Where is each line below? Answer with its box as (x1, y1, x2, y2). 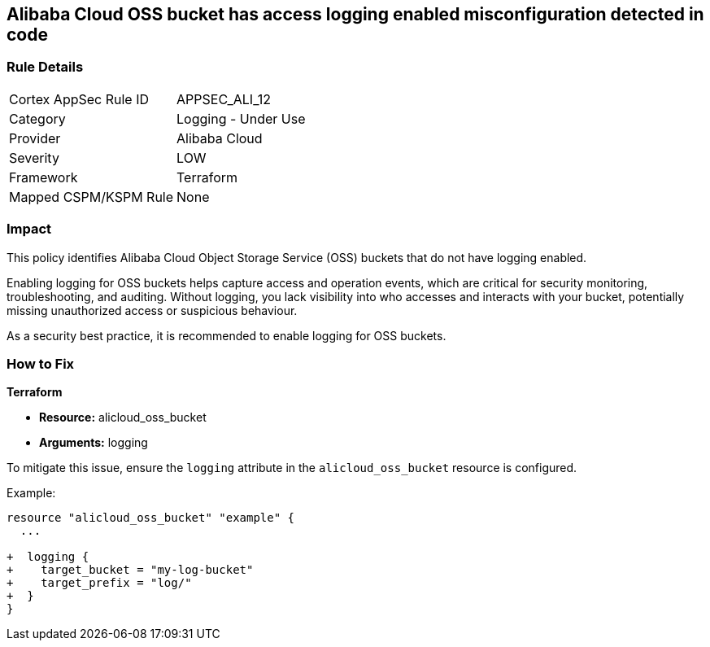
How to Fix (7, 355, 75, 372)
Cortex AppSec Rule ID (9, 90, 150, 107)
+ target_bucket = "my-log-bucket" (7, 563, 254, 577)
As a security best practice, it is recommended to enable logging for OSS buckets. (7, 328, 446, 343)
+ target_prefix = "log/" (7, 576, 192, 590)
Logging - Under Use (176, 110, 306, 127)
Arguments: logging (39, 435, 148, 450)
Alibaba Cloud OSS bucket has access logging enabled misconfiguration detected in (7, 4, 704, 24)
